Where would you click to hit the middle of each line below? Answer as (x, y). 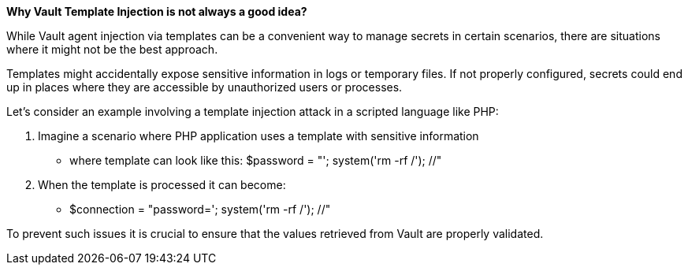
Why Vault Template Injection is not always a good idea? (157, 11)
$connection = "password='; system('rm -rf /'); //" (200, 209)
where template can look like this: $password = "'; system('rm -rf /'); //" (256, 160)
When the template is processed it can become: (162, 185)
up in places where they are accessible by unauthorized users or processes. (205, 87)
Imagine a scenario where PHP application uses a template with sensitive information (258, 136)
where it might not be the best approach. (112, 49)
